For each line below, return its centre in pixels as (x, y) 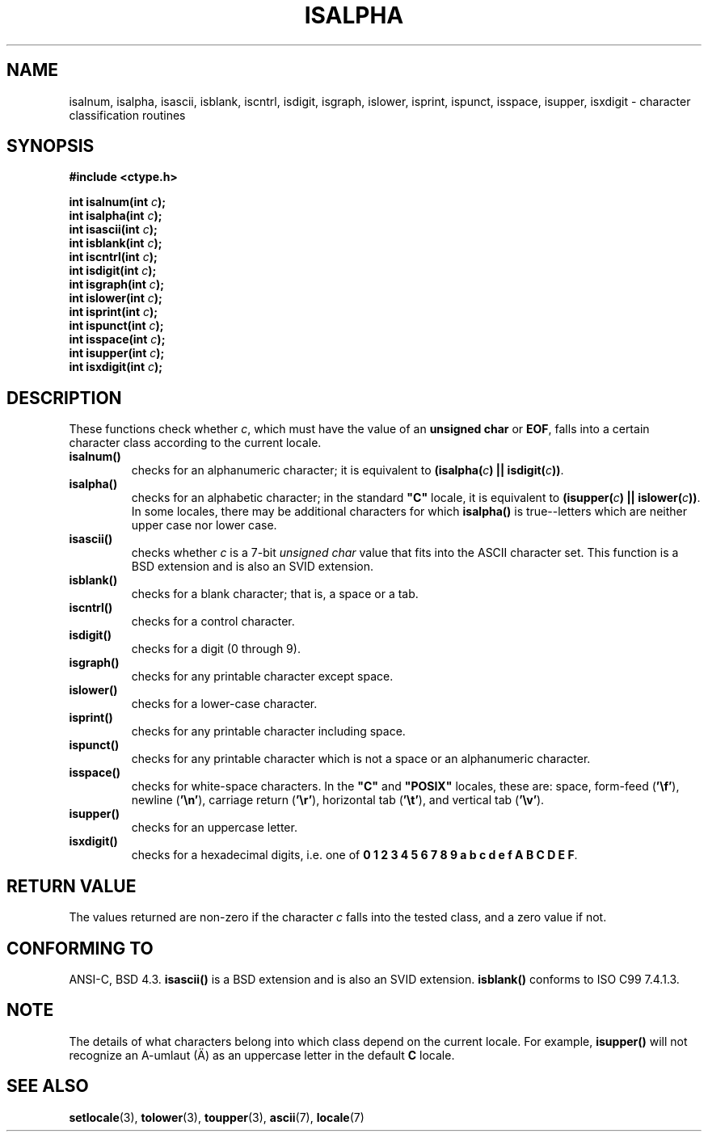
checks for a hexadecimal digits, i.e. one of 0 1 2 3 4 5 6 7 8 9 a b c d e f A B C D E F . (354, 855)
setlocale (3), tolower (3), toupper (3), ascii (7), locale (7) (217, 1117)
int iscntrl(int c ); (113, 257)
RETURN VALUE (72, 886)
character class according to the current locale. (195, 443)
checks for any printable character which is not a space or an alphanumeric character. (361, 759)
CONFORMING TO (80, 948)
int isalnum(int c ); (118, 202)
